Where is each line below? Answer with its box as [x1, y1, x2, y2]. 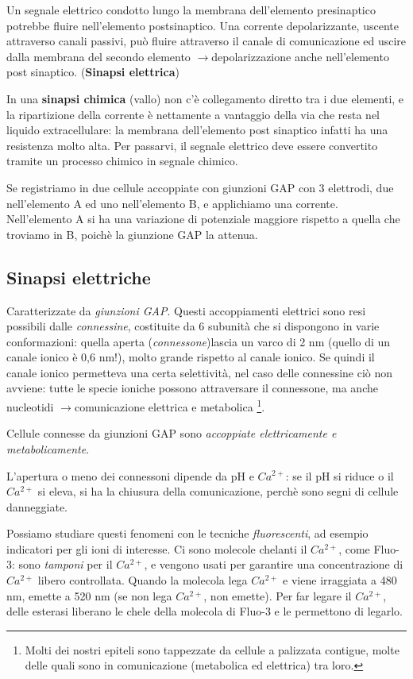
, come [338, 540, 370, 557]
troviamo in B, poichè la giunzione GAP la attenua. [6, 226, 258, 242]
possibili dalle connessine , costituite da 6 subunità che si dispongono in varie [6, 318, 380, 334]
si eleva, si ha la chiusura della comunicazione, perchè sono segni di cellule [37, 483, 399, 500]
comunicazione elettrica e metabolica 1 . [74, 396, 265, 415]
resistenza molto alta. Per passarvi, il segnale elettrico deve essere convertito [6, 137, 378, 153]
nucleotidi [6, 398, 54, 415]
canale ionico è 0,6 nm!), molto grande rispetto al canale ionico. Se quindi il [6, 349, 375, 365]
